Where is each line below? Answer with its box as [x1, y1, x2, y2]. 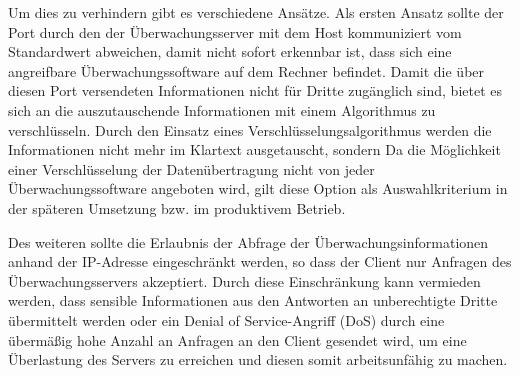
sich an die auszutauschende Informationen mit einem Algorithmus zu [8, 99, 436, 120]
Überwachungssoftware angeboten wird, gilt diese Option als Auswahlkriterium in [8, 178, 508, 199]
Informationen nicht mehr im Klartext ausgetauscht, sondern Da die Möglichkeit [8, 139, 501, 160]
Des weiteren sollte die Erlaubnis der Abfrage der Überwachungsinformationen [8, 231, 489, 252]
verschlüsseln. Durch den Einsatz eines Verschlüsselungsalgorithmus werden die [8, 119, 492, 140]
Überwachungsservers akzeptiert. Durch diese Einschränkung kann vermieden [8, 270, 481, 291]
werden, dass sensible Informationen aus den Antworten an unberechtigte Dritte [8, 290, 498, 311]
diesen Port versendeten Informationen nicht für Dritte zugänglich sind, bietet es [8, 80, 503, 101]
